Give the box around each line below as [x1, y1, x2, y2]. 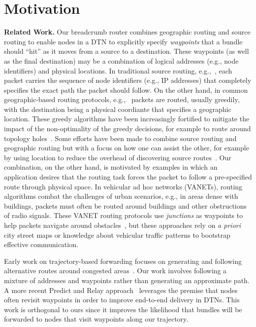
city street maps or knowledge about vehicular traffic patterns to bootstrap [4, 229, 230, 240]
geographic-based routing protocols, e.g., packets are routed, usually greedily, [4, 94, 240, 105]
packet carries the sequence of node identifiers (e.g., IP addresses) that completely [4, 75, 252, 85]
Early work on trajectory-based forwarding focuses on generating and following [4, 255, 242, 266]
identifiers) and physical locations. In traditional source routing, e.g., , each [4, 65, 232, 75]
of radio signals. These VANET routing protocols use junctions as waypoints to [4, 210, 243, 220]
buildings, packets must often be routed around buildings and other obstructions [4, 200, 247, 211]
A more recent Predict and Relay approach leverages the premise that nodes [4, 285, 238, 295]
